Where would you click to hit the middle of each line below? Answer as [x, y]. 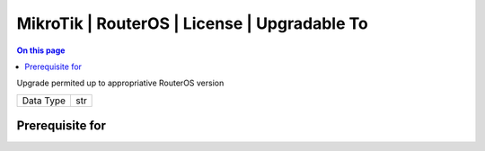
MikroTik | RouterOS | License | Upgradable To [192, 23]
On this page [41, 50]
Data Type [44, 101]
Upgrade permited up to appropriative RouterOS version [120, 83]
